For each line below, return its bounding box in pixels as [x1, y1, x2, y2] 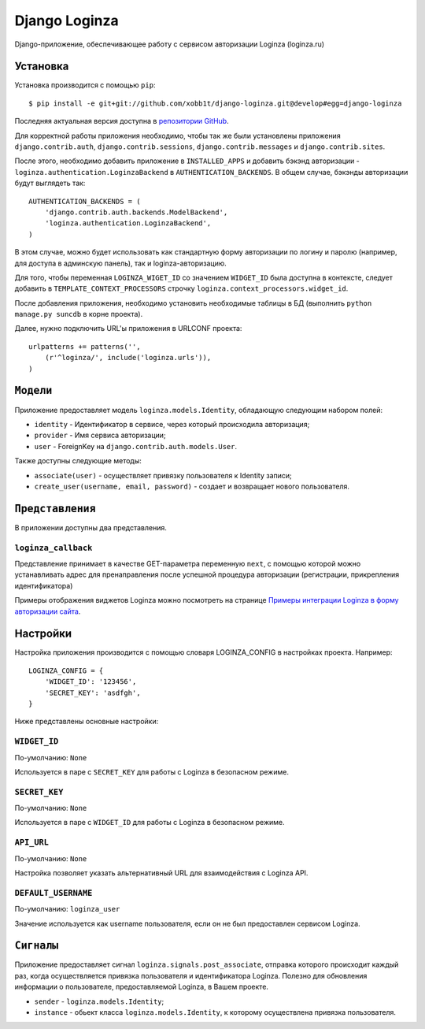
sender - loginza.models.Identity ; [34, 997, 164, 1006]
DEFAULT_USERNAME [14, 887, 93, 898]
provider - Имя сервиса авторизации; [34, 430, 166, 440]
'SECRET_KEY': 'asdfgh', [44, 688, 141, 697]
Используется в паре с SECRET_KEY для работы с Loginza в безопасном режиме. [14, 767, 289, 776]
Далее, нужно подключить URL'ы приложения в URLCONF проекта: [14, 324, 242, 333]
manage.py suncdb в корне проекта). [14, 310, 143, 319]
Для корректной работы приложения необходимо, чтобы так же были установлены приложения [14, 131, 342, 140]
